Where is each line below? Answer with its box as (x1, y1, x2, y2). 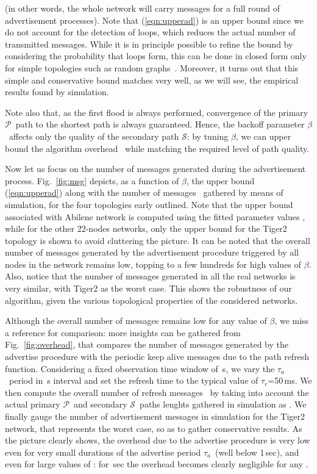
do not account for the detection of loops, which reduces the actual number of (5, 26, 296, 38)
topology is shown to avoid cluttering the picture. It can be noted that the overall (5, 234, 310, 246)
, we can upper (235, 129, 291, 142)
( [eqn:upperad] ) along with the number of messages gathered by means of (5, 186, 283, 199)
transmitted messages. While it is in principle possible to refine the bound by (5, 37, 293, 50)
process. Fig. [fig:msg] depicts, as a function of (5, 174, 179, 187)
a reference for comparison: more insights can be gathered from (5, 326, 241, 339)
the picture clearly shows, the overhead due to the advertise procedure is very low (5, 434, 310, 447)
